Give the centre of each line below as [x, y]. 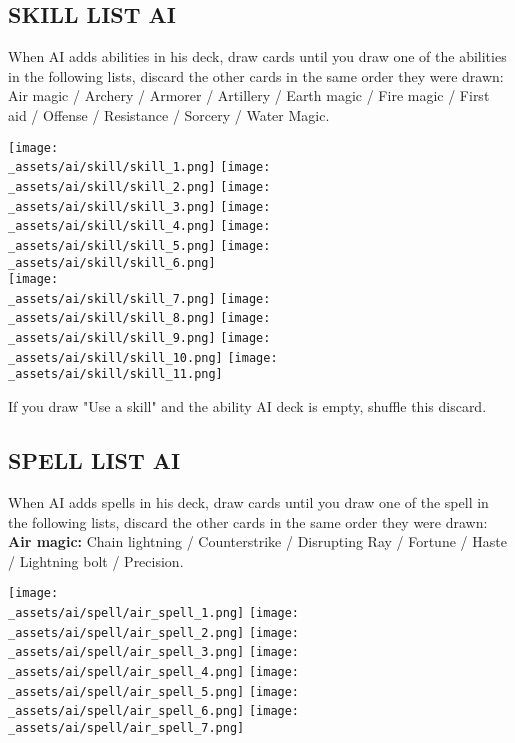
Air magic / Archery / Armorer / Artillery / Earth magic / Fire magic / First [249, 95]
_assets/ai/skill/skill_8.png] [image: [139, 318]
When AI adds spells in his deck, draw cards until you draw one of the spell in [248, 501]
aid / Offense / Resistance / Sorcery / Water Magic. [169, 114]
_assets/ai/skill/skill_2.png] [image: [139, 186]
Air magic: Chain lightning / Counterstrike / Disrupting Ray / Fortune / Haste [257, 541]
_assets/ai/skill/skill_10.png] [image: [143, 357]
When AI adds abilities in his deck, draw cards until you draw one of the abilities [257, 56]
